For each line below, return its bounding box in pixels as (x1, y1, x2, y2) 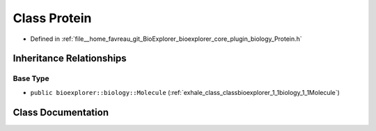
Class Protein (13, 10, 92, 26)
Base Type (13, 73, 49, 83)
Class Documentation (13, 106, 109, 118)
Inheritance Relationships (13, 53, 127, 64)
